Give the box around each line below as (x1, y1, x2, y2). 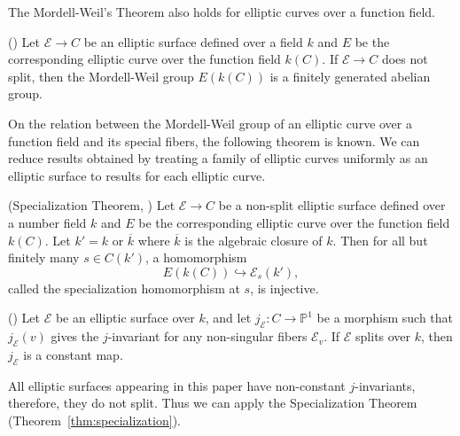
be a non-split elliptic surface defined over (218, 196, 446, 214)
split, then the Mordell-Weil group (8, 66, 194, 85)
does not (381, 50, 428, 68)
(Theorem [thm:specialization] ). (8, 410, 181, 429)
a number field (8, 213, 87, 231)
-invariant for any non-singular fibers (107, 327, 308, 346)
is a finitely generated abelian (269, 66, 431, 85)
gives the (51, 327, 99, 346)
